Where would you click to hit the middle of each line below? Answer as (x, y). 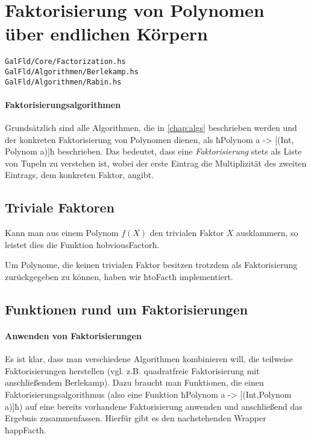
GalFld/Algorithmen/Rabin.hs (63, 82)
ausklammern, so (267, 233)
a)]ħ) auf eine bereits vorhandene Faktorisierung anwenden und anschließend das (154, 406)
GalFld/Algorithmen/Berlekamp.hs (72, 72)
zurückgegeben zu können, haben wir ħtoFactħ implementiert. (119, 277)
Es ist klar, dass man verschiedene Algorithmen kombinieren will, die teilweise (149, 359)
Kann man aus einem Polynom (62, 233)
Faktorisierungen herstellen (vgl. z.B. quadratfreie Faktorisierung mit (132, 370)
